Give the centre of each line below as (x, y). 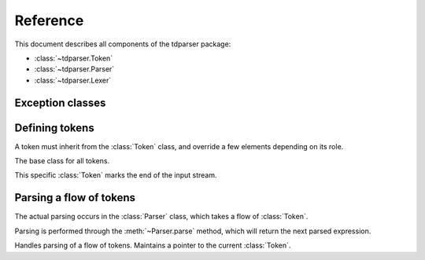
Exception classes (60, 103)
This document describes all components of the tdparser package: (123, 44)
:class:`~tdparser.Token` (74, 58)
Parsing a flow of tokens (75, 198)
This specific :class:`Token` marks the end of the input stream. (116, 175)
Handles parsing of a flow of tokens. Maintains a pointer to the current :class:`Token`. (153, 245)
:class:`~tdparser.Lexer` (73, 80)
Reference (49, 20)
